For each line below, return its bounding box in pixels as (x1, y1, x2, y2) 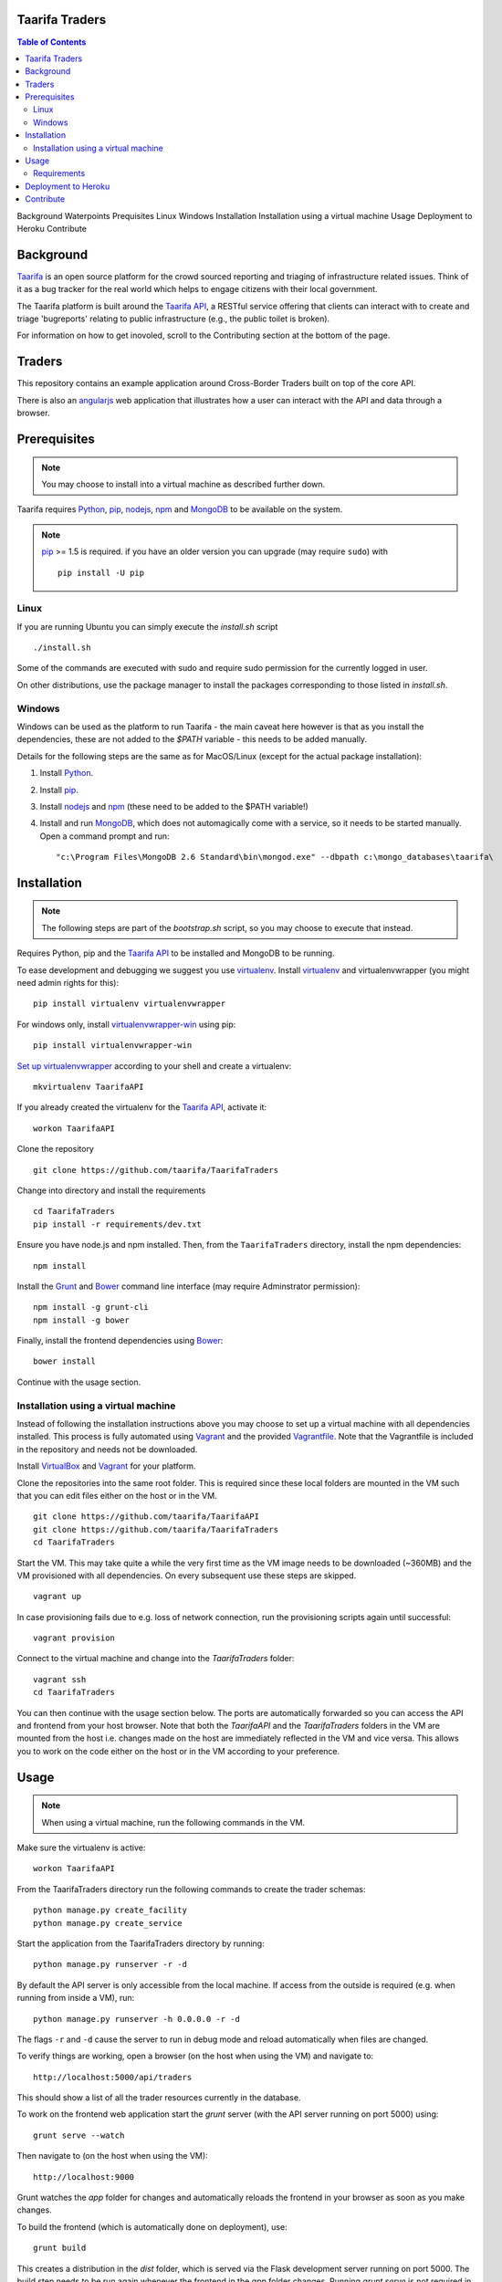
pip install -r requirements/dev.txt (33, 1219, 203, 1230)
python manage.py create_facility (33, 1905, 187, 1916)
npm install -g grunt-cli (33, 1302, 150, 1313)
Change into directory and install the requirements (16, 1185, 206, 1196)
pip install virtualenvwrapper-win (33, 1041, 193, 1051)
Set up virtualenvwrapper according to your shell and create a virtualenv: (16, 1060, 292, 1072)
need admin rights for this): (16, 978, 119, 989)
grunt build (33, 2243, 87, 2254)
